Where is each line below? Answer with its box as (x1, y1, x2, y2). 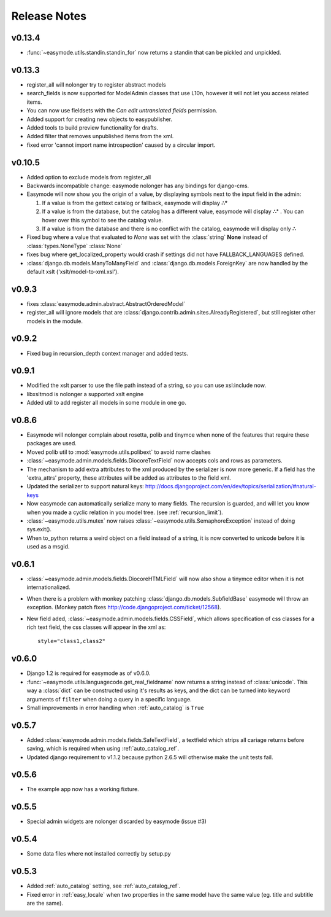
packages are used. (26, 440, 77, 447)
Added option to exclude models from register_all (26, 173, 151, 181)
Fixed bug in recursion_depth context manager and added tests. (26, 349, 189, 357)
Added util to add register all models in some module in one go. (26, 399, 186, 407)
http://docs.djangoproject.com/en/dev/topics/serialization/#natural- (145, 483, 317, 490)
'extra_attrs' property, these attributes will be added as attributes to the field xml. (26, 474, 231, 482)
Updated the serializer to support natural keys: (26, 483, 144, 490)
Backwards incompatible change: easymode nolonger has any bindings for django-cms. (26, 182, 249, 189)
